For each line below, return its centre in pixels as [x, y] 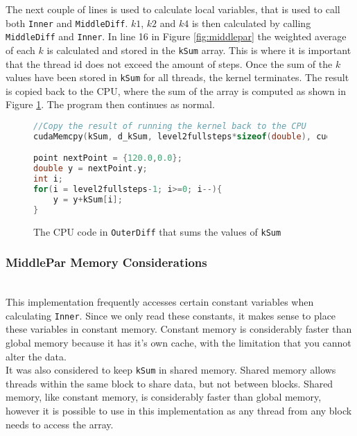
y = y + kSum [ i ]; [88, 199]
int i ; [48, 179]
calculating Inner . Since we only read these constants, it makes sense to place [171, 315]
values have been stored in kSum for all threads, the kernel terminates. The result [177, 77]
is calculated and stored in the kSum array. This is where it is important [199, 50]
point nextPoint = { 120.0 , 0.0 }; [108, 158]
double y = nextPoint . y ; [90, 169]
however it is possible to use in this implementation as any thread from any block [179, 410]
